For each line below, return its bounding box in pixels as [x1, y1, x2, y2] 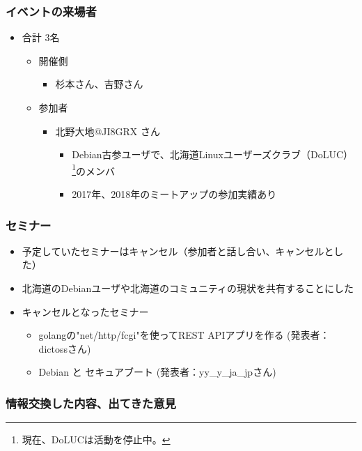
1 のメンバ [72, 161, 116, 178]
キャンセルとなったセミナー [22, 304, 149, 319]
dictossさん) [38, 341, 91, 356]
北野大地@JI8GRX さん [55, 123, 160, 138]
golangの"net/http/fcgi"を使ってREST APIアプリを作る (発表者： [38, 328, 330, 342]
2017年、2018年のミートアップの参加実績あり [72, 187, 277, 201]
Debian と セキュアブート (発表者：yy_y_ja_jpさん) [38, 365, 276, 379]
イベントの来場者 [6, 2, 97, 20]
